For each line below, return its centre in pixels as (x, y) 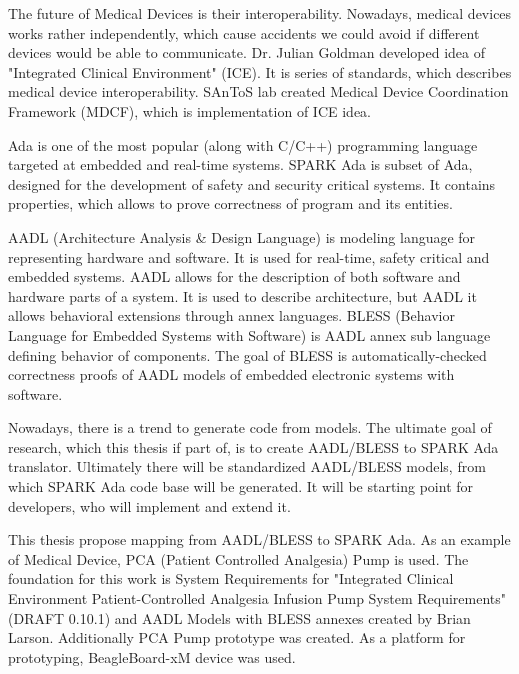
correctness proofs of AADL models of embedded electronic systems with (231, 374)
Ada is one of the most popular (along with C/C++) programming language (243, 144)
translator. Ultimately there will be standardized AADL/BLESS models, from (247, 466)
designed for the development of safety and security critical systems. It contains (252, 183)
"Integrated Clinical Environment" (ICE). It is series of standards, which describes (260, 71)
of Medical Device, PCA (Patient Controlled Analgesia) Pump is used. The (238, 558)
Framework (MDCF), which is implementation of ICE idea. (189, 110)
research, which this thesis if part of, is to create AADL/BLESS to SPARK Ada (253, 446)
